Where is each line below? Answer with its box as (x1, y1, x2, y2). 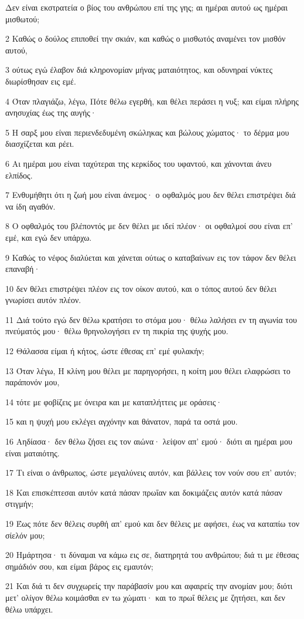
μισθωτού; (5, 12, 40, 25)
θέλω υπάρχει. (5, 603, 53, 615)
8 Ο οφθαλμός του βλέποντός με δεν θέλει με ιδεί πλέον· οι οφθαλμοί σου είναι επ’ (5, 220, 293, 232)
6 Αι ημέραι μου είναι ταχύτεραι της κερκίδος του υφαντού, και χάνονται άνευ (5, 157, 272, 169)
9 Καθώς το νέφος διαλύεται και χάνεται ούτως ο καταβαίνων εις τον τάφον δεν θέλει (5, 251, 296, 263)
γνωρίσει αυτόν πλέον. (5, 294, 81, 306)
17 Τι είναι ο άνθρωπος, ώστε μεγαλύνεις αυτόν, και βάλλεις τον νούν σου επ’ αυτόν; (5, 466, 296, 479)
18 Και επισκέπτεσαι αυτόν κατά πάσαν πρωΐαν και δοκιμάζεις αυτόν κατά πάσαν (5, 486, 282, 498)
